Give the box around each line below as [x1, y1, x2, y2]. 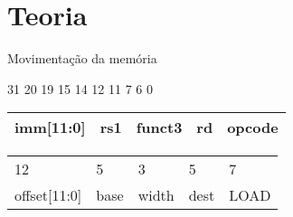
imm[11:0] [14, 117, 86, 138]
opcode [227, 117, 279, 138]
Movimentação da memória [7, 49, 157, 68]
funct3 [136, 117, 183, 138]
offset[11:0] [14, 184, 82, 206]
